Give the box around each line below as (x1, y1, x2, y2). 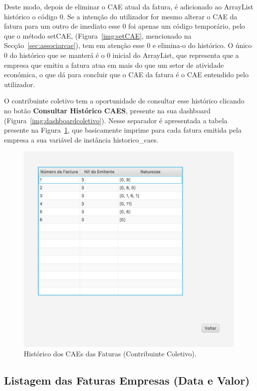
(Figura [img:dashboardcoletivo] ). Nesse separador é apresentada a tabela (4, 115, 228, 125)
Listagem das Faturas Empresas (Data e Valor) (4, 373, 250, 388)
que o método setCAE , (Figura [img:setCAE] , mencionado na (4, 30, 192, 41)
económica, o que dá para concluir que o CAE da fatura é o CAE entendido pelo (4, 69, 249, 80)
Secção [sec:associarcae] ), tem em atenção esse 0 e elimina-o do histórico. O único (4, 40, 252, 50)
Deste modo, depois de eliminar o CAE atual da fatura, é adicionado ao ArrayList (4, 1, 254, 11)
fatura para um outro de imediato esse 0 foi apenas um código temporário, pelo (4, 21, 245, 31)
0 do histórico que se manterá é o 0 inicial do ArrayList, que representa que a (4, 49, 239, 60)
